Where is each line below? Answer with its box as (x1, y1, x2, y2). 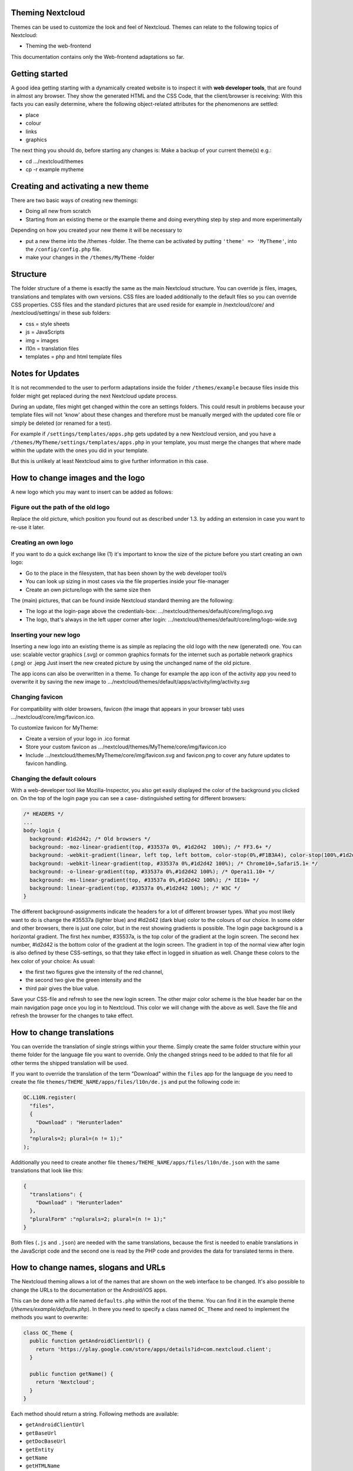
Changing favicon (11, 693, 63, 701)
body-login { (23, 827, 61, 834)
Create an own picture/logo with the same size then (25, 586, 151, 593)
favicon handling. (25, 760, 68, 767)
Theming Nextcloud (11, 8, 85, 18)
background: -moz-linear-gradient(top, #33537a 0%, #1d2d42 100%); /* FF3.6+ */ (29, 844, 272, 850)
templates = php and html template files (25, 353, 122, 360)
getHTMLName (25, 1463, 60, 1469)
